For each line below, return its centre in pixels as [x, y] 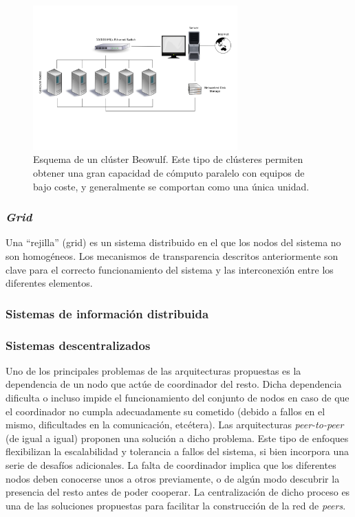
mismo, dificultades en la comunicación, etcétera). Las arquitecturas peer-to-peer [175, 425]
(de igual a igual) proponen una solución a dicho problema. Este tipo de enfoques [177, 438]
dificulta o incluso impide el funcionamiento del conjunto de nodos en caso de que [177, 398]
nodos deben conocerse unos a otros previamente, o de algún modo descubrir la [173, 478]
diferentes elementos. [49, 283]
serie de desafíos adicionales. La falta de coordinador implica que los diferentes [171, 465]
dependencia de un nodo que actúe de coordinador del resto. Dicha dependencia [174, 384]
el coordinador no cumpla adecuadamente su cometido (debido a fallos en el [165, 411]
